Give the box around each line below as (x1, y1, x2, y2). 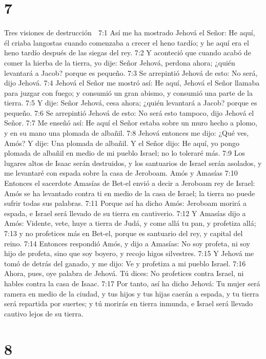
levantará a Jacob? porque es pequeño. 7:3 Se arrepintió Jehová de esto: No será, (4, 67, 258, 78)
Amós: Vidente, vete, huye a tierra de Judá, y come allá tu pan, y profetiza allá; (4, 218, 256, 228)
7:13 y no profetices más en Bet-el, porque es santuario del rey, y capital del (4, 228, 243, 238)
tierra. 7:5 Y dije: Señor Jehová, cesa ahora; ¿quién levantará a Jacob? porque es (4, 97, 257, 108)
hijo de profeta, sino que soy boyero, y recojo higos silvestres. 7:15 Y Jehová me (4, 248, 254, 259)
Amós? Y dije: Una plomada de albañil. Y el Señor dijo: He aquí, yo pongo (4, 137, 240, 148)
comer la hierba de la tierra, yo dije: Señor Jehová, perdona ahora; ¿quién (4, 57, 235, 68)
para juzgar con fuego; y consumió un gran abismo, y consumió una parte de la (4, 87, 253, 98)
